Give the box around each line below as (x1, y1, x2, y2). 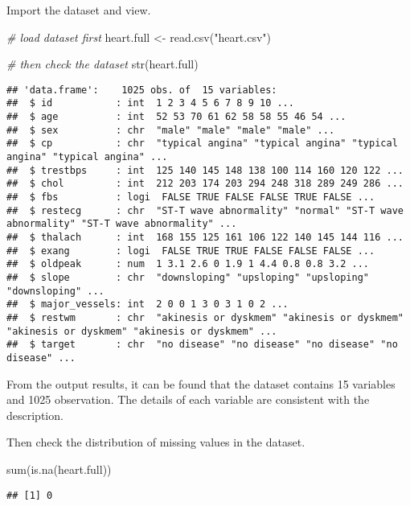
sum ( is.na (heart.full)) (6, 460, 112, 477)
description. (6, 406, 64, 423)
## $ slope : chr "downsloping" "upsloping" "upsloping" (6, 271, 370, 283)
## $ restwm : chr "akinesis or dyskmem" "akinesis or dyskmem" (6, 311, 404, 323)
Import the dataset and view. (6, 2, 151, 18)
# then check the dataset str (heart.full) (6, 56, 199, 72)
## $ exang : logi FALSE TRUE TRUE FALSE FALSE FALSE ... (6, 245, 375, 257)
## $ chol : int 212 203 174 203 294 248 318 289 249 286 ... (6, 178, 404, 190)
